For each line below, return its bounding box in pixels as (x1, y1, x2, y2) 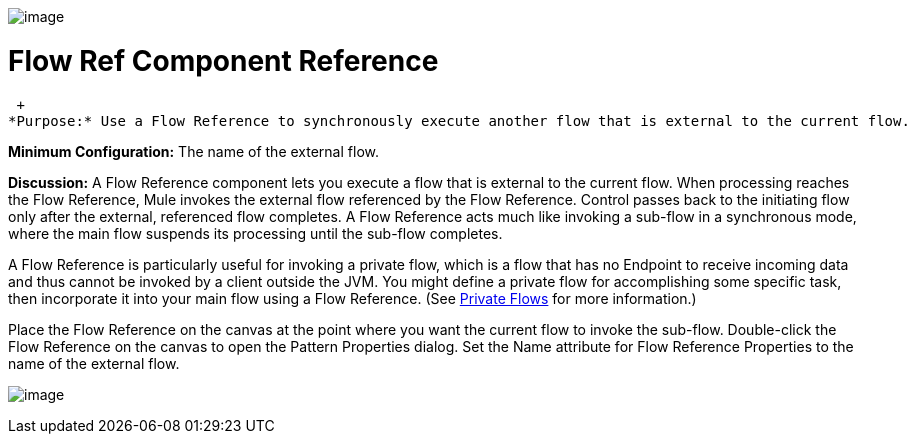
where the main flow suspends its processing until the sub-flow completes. (8, 224, 503, 242)
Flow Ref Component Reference (8, 43, 439, 78)
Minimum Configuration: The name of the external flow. (8, 142, 379, 160)
